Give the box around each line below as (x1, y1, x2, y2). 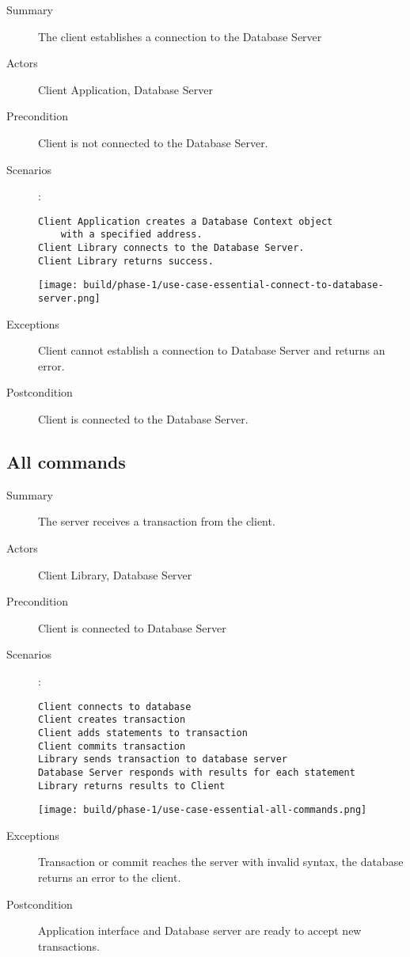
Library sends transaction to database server (38, 754, 287, 765)
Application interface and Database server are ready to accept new (38, 922, 362, 939)
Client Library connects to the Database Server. (38, 242, 305, 254)
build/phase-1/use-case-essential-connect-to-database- (83, 279, 384, 291)
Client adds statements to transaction (38, 727, 248, 739)
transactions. (38, 937, 100, 954)
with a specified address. (60, 229, 203, 241)
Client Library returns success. (38, 255, 214, 267)
